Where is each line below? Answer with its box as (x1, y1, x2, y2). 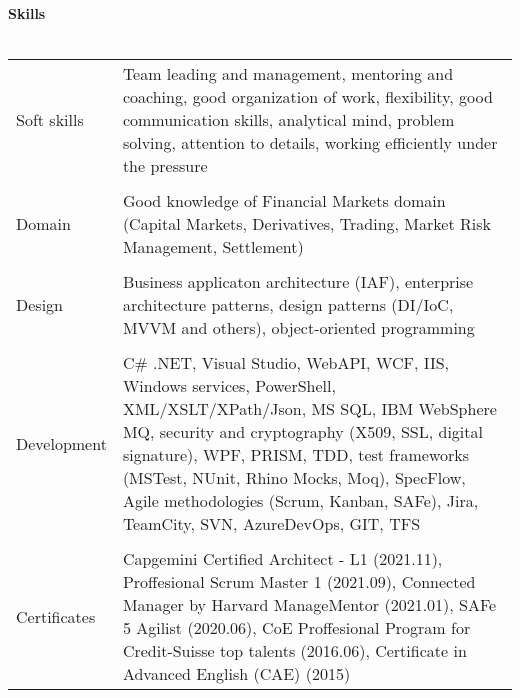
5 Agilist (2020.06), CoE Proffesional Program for (122, 616, 471, 640)
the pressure (122, 154, 208, 178)
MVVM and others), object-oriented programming (122, 316, 475, 340)
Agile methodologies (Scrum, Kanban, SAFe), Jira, (122, 489, 479, 513)
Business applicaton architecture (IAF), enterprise (122, 270, 474, 294)
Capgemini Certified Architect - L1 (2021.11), (122, 547, 443, 571)
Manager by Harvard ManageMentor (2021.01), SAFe (122, 593, 497, 617)
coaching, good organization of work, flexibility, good (122, 85, 493, 109)
